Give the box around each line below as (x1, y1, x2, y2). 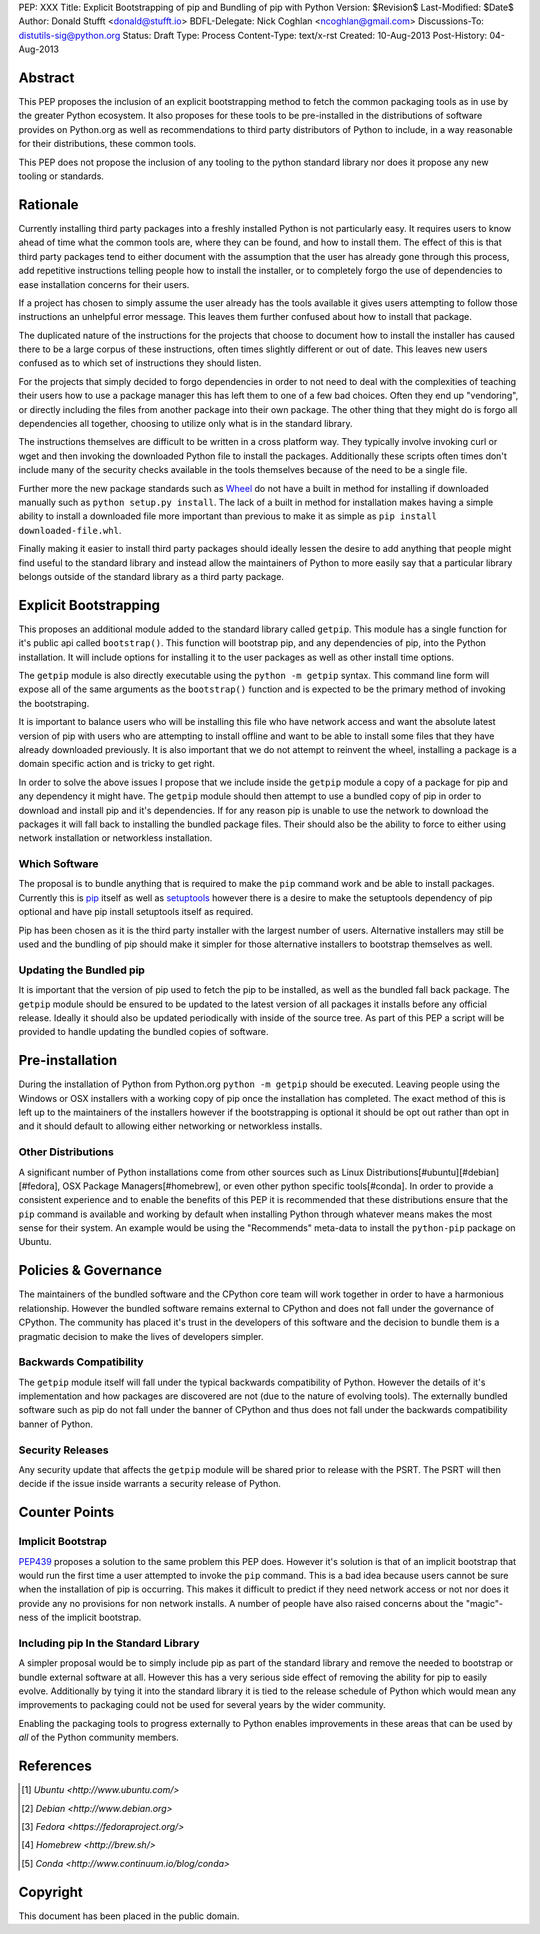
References (18, 1758, 92, 1775)
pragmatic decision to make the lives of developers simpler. (18, 1330, 264, 1342)
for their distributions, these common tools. (18, 138, 197, 150)
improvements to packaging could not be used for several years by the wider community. (18, 1699, 387, 1711)
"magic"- (465, 1597, 504, 1609)
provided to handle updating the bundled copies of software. (18, 1026, 269, 1038)
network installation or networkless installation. (18, 832, 213, 844)
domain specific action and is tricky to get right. (18, 758, 215, 770)
